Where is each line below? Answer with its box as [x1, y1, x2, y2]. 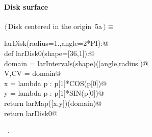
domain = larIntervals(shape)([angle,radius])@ [4, 58, 148, 68]
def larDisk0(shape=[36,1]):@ [4, 47, 95, 58]
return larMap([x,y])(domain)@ [4, 97, 102, 108]
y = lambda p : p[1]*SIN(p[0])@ [4, 88, 104, 98]
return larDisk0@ [4, 107, 58, 118]
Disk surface [4, 1, 48, 12]
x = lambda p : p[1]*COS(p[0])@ [4, 77, 107, 88]
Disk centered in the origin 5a [8, 20, 103, 31]
